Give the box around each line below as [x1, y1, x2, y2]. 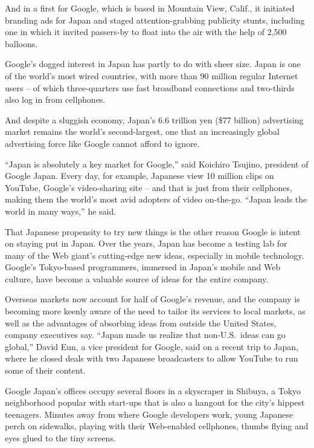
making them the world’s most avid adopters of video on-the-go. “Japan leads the [5, 193, 307, 206]
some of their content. [5, 364, 86, 377]
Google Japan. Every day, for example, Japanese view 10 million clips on [5, 169, 274, 182]
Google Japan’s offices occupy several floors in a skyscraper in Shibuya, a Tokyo [5, 384, 301, 397]
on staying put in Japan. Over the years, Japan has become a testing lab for [5, 237, 287, 250]
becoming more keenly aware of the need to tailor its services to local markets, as [5, 305, 306, 317]
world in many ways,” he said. [5, 204, 117, 217]
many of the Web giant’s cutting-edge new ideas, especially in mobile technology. [5, 248, 304, 261]
